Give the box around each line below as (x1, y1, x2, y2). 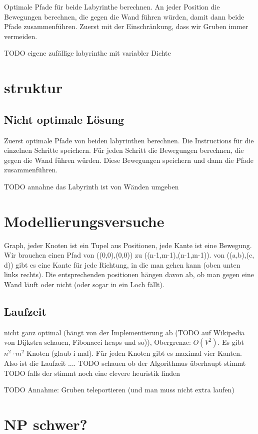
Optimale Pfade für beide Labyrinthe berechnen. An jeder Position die (4, 2, 220, 12)
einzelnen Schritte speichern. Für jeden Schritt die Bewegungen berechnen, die (4, 145, 244, 155)
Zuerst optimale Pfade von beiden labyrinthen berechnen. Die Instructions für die (4, 135, 254, 145)
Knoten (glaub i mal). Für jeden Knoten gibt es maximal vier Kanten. (26, 348, 242, 358)
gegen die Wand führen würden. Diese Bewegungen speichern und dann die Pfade (4, 154, 254, 165)
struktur (4, 77, 63, 98)
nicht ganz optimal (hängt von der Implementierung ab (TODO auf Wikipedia (4, 327, 245, 337)
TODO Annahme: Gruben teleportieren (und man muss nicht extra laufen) (4, 384, 234, 395)
